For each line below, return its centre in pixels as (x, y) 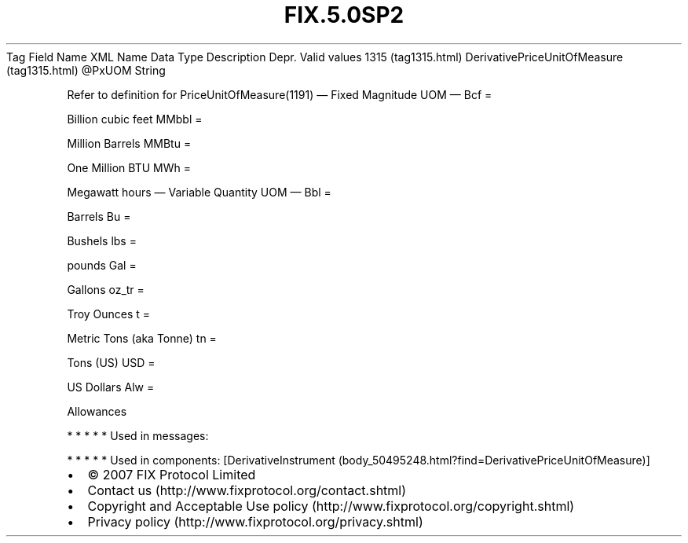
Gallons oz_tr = (106, 289)
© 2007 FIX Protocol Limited (172, 474)
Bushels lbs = (102, 240)
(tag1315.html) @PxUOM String (86, 70)
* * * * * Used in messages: (138, 435)
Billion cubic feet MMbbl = (135, 119)
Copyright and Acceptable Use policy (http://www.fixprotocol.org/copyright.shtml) (331, 506)
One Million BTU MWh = (129, 167)
